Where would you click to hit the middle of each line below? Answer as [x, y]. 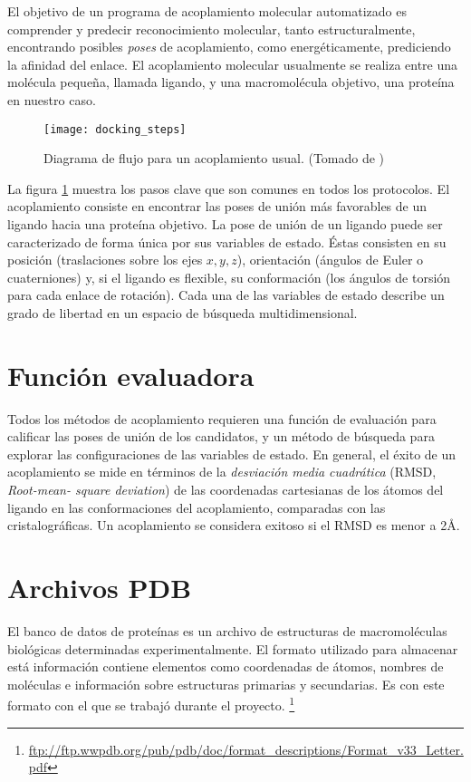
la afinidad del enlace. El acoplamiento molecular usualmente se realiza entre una [233, 64]
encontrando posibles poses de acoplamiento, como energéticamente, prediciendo [229, 47]
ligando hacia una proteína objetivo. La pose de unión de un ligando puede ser [225, 224]
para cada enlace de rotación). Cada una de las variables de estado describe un [226, 295]
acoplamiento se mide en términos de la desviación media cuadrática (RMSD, [222, 472]
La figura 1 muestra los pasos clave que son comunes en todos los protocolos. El [229, 188]
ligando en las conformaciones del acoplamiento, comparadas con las [197, 507]
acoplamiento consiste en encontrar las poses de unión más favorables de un [217, 206]
